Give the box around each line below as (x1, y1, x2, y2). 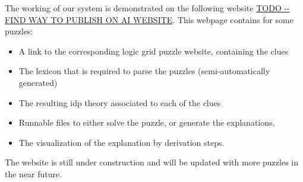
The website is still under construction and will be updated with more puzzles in (5, 156, 299, 168)
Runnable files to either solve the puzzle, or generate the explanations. (18, 116, 275, 129)
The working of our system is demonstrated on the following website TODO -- (5, 2, 290, 14)
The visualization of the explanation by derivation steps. (18, 136, 225, 148)
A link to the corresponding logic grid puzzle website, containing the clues (18, 44, 289, 57)
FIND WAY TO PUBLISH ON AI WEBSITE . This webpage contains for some (5, 13, 293, 25)
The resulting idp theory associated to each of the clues (18, 96, 221, 108)
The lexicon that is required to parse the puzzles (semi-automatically (18, 65, 270, 77)
